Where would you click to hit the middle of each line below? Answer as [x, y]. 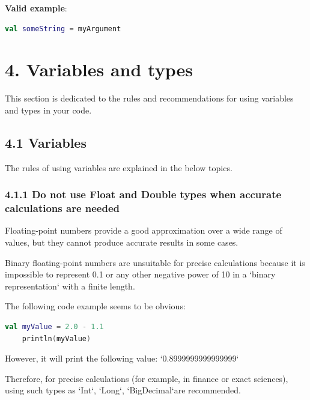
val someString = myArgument [63, 29]
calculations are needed [62, 208]
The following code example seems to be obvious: [95, 306]
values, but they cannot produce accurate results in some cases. [122, 242]
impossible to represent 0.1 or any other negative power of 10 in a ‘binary [140, 274]
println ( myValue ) [56, 338]
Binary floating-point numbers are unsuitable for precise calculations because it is [155, 262]
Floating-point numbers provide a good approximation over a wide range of [144, 230]
